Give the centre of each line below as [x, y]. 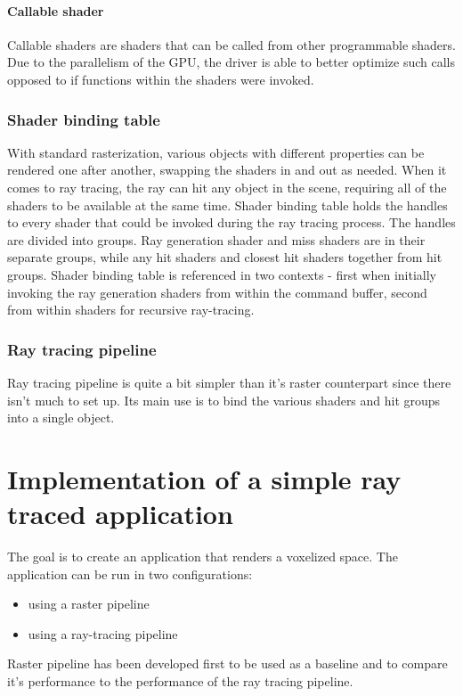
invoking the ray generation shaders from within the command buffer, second [217, 292]
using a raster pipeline [89, 604]
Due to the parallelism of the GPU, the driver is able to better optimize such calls [231, 62]
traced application [120, 514]
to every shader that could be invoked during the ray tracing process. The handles [231, 222]
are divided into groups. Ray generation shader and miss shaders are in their [216, 239]
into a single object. [61, 418]
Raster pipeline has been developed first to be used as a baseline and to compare [227, 663]
